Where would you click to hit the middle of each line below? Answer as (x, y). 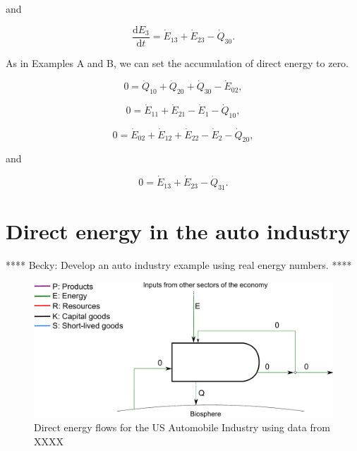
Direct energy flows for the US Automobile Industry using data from (182, 427)
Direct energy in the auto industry (178, 231)
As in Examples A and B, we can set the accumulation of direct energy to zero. (177, 62)
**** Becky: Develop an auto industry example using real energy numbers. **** (179, 265)
